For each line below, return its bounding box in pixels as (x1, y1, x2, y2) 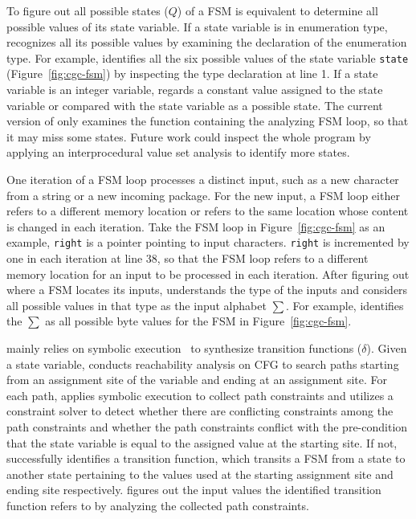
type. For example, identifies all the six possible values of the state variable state (6, 49, 409, 66)
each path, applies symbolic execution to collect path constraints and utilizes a (6, 386, 394, 403)
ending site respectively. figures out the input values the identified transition (6, 481, 381, 498)
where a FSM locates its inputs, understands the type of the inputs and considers (6, 281, 408, 298)
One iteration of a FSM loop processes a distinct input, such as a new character (6, 171, 399, 187)
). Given (366, 340, 407, 356)
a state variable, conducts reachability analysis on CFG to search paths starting (6, 355, 399, 372)
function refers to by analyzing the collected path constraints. (6, 497, 309, 513)
